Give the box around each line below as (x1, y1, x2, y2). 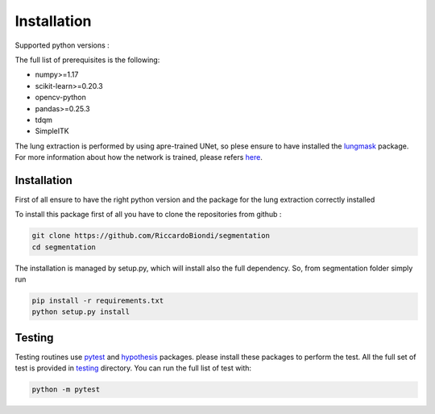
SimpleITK (35, 126, 69, 136)
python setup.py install (31, 307, 130, 316)
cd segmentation (31, 242, 97, 252)
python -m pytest (31, 385, 101, 395)
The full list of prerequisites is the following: (14, 55, 160, 65)
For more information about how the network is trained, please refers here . (14, 153, 263, 162)
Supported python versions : (14, 40, 110, 50)
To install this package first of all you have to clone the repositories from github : (14, 210, 282, 220)
